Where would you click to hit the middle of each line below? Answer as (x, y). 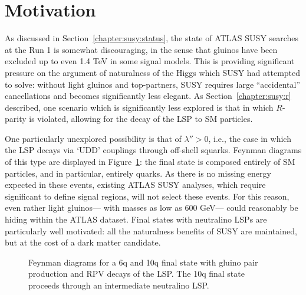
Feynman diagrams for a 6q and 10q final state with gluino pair (143, 262)
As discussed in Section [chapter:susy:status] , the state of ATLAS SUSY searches (152, 38)
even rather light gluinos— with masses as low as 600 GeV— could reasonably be (152, 208)
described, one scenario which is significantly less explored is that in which (139, 107)
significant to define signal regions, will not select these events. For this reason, (147, 196)
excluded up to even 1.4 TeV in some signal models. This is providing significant (150, 61)
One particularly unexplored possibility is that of (93, 138)
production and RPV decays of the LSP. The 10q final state (136, 274)
